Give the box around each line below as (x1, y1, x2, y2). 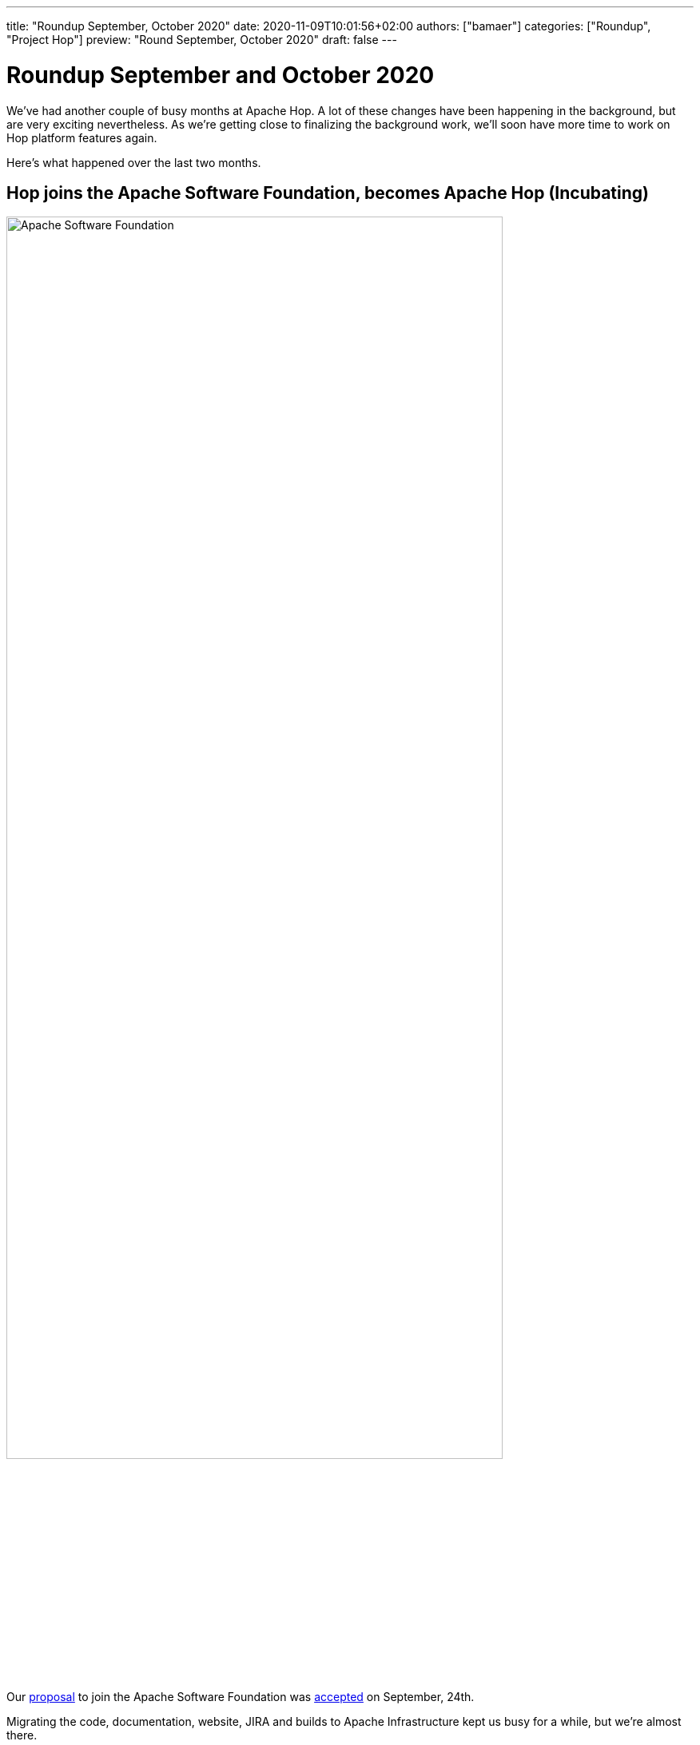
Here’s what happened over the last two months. (6, 155, 261, 169)
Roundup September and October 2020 (6, 61, 435, 89)
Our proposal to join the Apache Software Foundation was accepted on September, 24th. (6, 1689, 475, 1703)
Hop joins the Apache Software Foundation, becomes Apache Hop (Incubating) (6, 182, 649, 203)
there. (6, 1727, 38, 1742)
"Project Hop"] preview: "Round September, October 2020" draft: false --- (6, 33, 397, 46)
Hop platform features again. (6, 130, 157, 145)
